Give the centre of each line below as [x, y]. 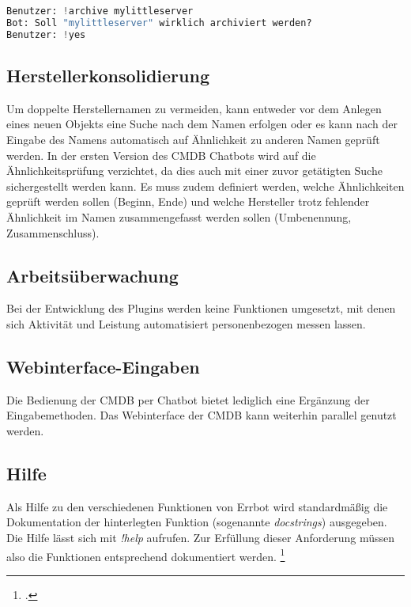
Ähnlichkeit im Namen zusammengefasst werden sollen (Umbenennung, [179, 216]
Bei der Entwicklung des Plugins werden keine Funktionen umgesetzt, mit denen [201, 308]
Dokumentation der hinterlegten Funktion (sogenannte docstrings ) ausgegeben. [197, 522]
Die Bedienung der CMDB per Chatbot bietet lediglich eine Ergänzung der [188, 399]
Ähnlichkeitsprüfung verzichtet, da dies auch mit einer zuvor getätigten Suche [194, 171]
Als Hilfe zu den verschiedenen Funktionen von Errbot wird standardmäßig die [197, 506]
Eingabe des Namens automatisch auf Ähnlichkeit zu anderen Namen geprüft [193, 140]
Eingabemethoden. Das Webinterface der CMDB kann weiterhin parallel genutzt [202, 415]
